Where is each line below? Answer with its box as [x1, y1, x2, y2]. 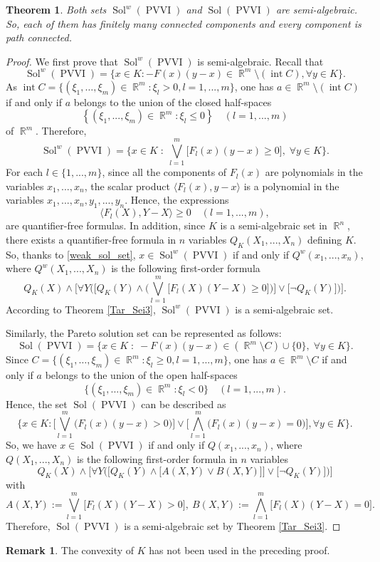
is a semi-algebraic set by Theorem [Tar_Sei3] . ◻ [124, 519, 341, 534]
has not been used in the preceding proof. [149, 542, 330, 557]
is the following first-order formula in [76, 451, 238, 466]
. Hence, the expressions [125, 192, 229, 207]
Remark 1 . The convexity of [6, 542, 134, 557]
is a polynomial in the [243, 178, 339, 193]
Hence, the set [6, 396, 68, 411]
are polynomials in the [265, 165, 363, 179]
